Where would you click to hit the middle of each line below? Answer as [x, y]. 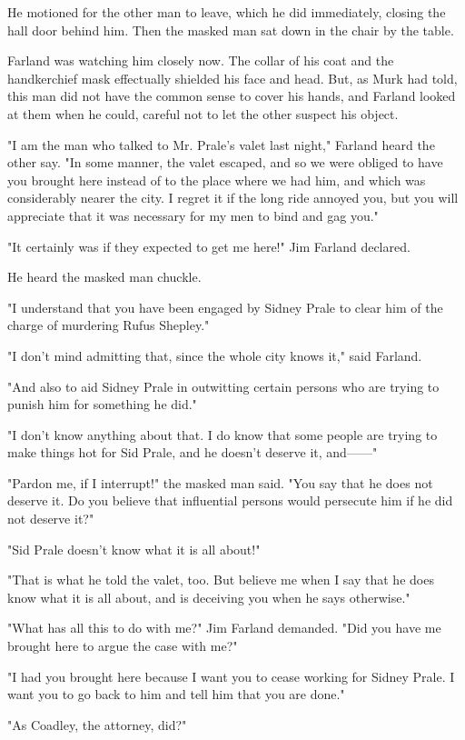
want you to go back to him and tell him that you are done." [176, 694]
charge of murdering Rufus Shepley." [109, 325]
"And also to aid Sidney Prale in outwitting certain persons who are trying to [223, 386]
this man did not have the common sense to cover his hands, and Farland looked [232, 96]
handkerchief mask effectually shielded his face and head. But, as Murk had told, [232, 78]
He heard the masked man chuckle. [104, 277]
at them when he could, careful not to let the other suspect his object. [203, 113]
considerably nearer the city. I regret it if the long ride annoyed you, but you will [233, 198]
